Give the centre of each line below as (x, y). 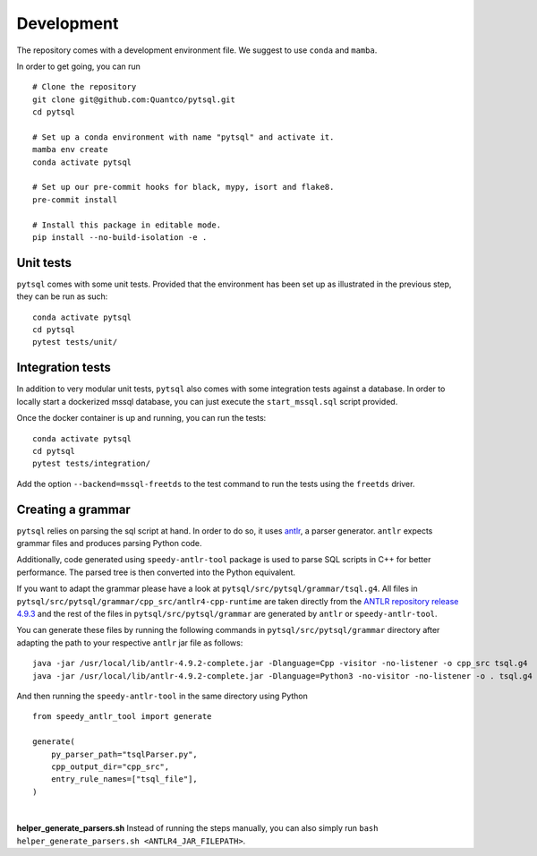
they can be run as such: (62, 296)
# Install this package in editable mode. (127, 225)
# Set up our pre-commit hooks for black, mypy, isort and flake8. (183, 187)
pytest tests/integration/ (92, 464)
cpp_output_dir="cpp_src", (110, 766)
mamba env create (70, 150)
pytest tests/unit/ (75, 342)
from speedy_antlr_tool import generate (122, 717)
